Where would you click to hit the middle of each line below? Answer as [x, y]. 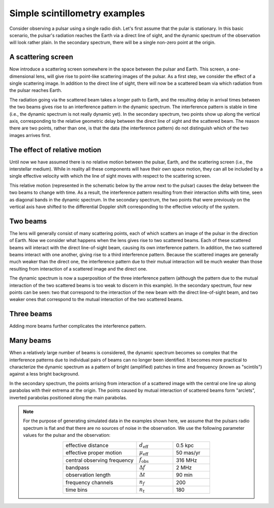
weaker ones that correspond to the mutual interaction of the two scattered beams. [96, 299]
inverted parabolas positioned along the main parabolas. [68, 397]
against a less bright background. [44, 374]
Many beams [30, 341]
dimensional [22, 76]
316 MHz [186, 460]
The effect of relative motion [55, 150]
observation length [88, 475]
